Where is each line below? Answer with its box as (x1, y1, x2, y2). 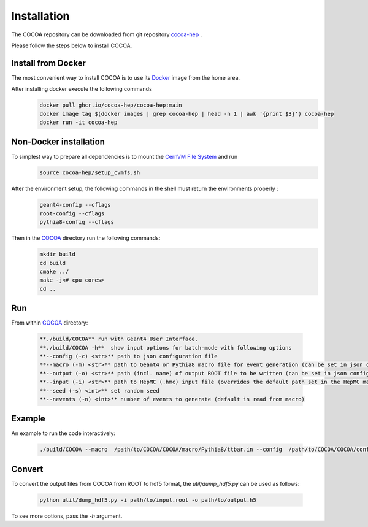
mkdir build (39, 251, 76, 258)
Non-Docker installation (11, 137, 105, 147)
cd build (39, 260, 66, 266)
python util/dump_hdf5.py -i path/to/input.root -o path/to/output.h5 (39, 496, 257, 503)
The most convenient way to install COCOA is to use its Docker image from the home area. (11, 74, 240, 81)
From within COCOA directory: (11, 319, 88, 326)
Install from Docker (11, 58, 86, 68)
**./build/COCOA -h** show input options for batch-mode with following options (39, 344, 293, 351)
